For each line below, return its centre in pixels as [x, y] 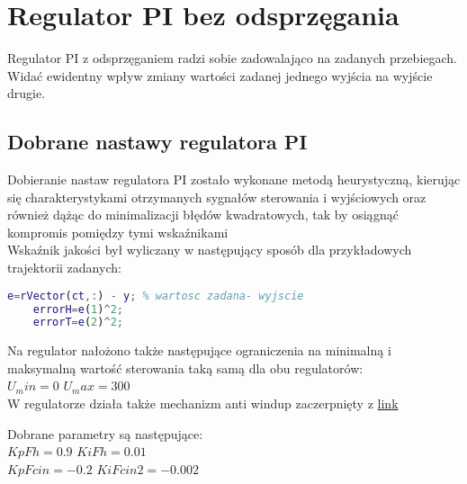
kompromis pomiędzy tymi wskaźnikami [118, 232]
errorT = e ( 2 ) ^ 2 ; [78, 323]
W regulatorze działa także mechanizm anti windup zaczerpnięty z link [203, 403]
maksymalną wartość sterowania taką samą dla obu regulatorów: [185, 367]
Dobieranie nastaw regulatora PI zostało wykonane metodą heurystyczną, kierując [234, 179]
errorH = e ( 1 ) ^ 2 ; [78, 309]
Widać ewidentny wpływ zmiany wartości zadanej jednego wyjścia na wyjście [220, 75]
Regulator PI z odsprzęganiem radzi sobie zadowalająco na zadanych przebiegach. [233, 58]
